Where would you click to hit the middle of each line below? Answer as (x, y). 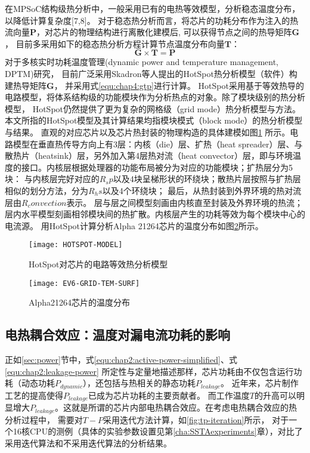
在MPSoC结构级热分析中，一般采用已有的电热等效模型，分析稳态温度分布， (153, 8)
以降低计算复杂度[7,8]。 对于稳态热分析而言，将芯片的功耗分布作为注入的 (148, 20)
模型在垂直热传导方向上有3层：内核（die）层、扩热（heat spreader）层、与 (158, 144)
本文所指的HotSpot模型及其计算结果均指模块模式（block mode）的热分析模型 (154, 120)
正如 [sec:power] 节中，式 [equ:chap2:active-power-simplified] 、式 (121, 359)
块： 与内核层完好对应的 (52, 179)
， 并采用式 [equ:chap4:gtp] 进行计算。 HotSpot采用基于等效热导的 (179, 85)
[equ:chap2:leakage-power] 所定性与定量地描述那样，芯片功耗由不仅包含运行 (149, 371)
